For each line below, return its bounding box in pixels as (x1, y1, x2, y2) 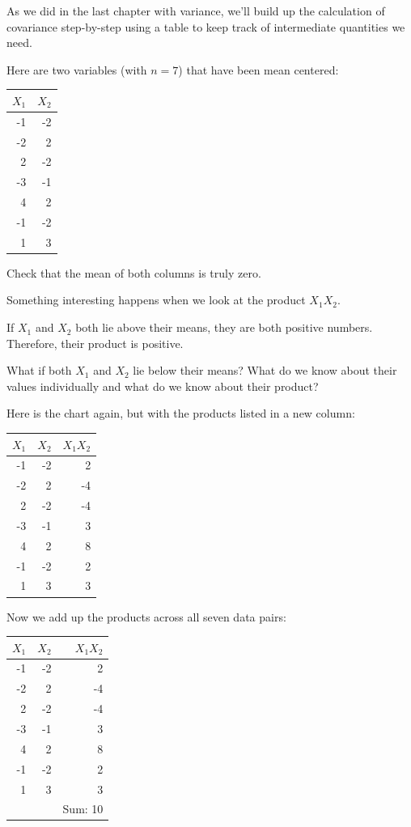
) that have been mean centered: (178, 61, 339, 78)
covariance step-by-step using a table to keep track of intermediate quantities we (6, 18, 405, 35)
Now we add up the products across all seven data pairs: (6, 608, 286, 625)
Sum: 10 (62, 800, 104, 817)
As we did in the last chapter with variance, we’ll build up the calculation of (6, 2, 385, 19)
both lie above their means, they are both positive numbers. (75, 319, 373, 336)
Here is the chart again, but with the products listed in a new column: (6, 405, 355, 422)
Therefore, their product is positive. (6, 334, 184, 351)
